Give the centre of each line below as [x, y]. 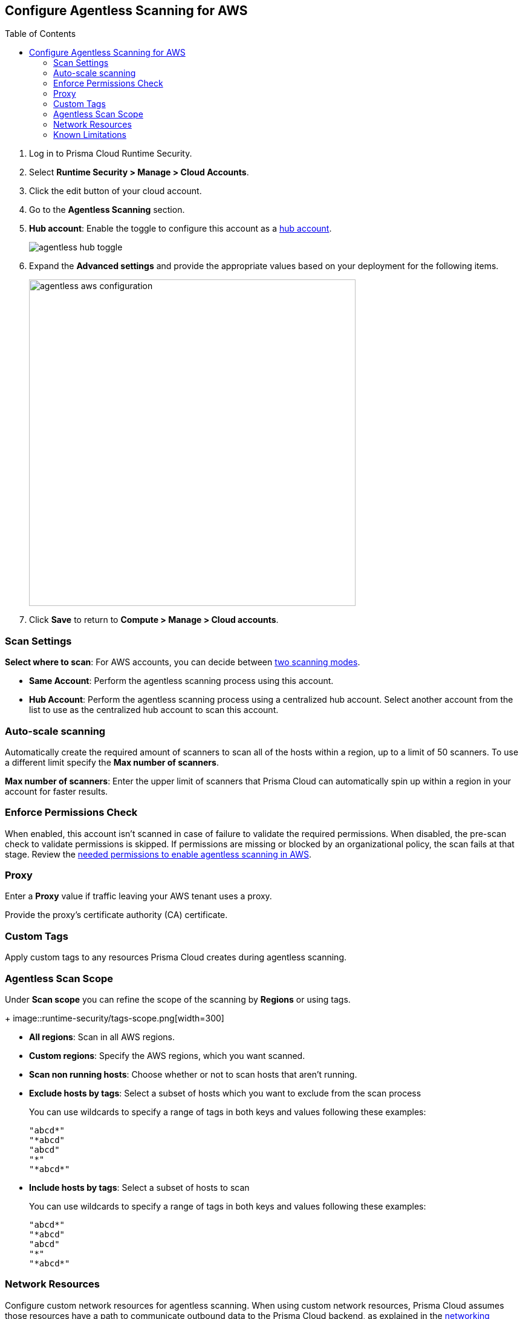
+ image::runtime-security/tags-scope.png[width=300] [115, 1018]
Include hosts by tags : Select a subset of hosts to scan [139, 1187]
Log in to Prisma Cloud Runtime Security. [111, 154]
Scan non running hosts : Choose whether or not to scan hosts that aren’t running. [193, 1074]
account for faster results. [57, 791]
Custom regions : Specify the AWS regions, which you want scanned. [167, 1055]
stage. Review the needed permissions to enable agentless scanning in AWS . [158, 854]
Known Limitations [90, 135]
